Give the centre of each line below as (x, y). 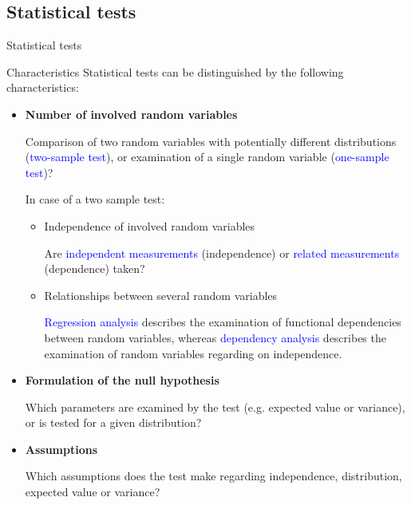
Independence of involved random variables (150, 225)
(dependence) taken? (95, 268)
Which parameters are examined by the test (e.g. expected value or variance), (215, 406)
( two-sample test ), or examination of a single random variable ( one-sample (207, 157)
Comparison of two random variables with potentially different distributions (211, 141)
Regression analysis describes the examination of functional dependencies (223, 322)
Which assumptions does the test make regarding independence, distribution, (213, 476)
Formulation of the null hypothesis (122, 380)
